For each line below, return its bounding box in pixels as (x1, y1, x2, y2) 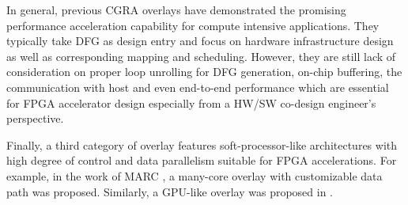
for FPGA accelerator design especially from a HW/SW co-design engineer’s (6, 94, 376, 111)
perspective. (6, 110, 64, 127)
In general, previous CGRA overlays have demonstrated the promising (6, 2, 346, 17)
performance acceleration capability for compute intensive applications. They (6, 17, 380, 33)
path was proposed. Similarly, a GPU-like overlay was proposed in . (6, 183, 334, 199)
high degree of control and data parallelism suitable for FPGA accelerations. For (6, 152, 397, 169)
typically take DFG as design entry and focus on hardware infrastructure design (6, 32, 394, 49)
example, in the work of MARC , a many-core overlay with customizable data (6, 167, 383, 184)
